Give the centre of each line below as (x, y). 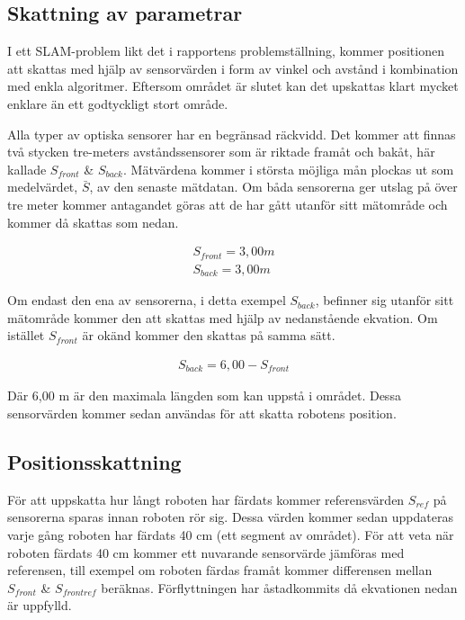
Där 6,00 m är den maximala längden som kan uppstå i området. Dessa (204, 395)
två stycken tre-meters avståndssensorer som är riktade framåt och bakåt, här (221, 152)
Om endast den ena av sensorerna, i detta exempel (147, 300)
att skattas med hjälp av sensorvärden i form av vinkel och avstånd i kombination (233, 68)
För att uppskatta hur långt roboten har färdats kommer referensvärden (206, 499)
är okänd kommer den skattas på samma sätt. (209, 335)
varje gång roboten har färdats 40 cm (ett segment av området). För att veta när (231, 534)
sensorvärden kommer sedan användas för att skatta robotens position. (202, 413)
